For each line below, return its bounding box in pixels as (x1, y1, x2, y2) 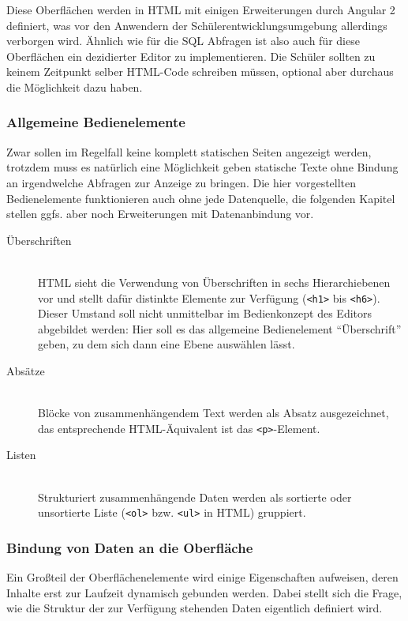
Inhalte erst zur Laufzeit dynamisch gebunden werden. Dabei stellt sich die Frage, (6, 584, 402, 600)
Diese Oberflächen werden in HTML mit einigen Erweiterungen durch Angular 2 (6, 2, 395, 17)
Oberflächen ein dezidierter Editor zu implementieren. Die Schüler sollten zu (6, 47, 376, 64)
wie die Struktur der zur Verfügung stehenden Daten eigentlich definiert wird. (6, 600, 383, 616)
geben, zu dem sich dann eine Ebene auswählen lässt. (38, 336, 295, 352)
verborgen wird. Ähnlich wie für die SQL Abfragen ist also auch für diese (6, 32, 360, 49)
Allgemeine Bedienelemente (6, 112, 185, 132)
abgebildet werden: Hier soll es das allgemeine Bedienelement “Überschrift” (38, 320, 402, 337)
